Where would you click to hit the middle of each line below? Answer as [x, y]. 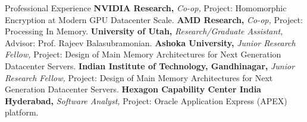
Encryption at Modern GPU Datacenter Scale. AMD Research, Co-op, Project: [154, 19]
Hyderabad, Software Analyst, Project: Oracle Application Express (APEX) [146, 100]
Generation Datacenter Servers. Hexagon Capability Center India [133, 89]
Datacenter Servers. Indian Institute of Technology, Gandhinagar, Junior [150, 65]
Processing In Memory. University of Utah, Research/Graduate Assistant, [144, 31]
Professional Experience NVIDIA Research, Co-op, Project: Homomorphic [146, 8]
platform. [22, 112]
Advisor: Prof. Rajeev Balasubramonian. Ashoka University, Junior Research [150, 42]
